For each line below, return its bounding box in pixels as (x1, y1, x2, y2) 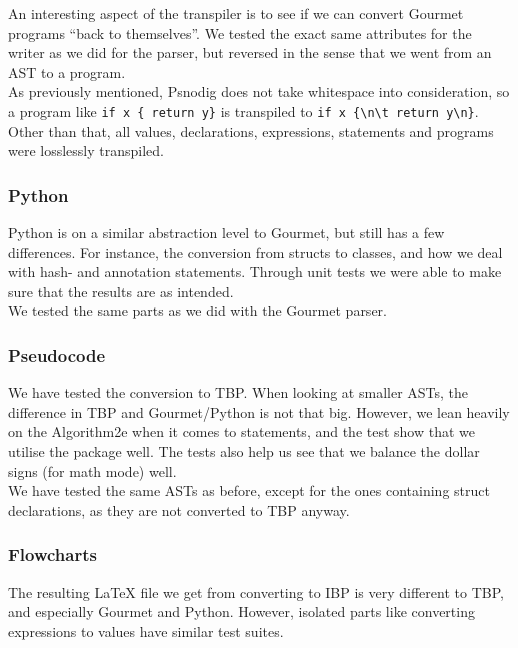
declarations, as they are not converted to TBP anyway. (8, 499, 350, 520)
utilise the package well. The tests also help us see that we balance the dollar (8, 441, 480, 461)
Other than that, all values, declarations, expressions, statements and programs (8, 120, 494, 141)
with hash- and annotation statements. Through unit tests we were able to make (8, 261, 502, 282)
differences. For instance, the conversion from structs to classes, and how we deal (8, 241, 503, 262)
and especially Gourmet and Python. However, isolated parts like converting (8, 601, 475, 622)
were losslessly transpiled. (8, 140, 165, 161)
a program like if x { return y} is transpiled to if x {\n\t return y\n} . (8, 100, 479, 121)
